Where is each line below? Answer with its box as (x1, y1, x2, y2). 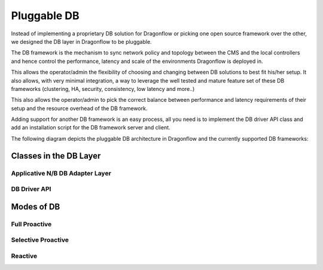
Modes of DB (11, 201, 60, 212)
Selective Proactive (11, 236, 69, 244)
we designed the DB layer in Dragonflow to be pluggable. (11, 38, 152, 45)
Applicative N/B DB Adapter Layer (11, 169, 112, 177)
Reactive (11, 251, 38, 260)
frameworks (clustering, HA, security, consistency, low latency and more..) (11, 85, 195, 92)
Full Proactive (11, 220, 52, 228)
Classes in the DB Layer (11, 150, 101, 161)
